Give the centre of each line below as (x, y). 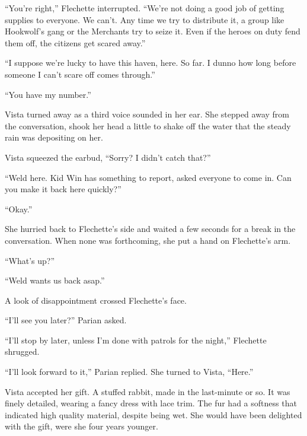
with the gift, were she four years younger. (81, 426)
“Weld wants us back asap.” (55, 280)
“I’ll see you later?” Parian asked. (66, 320)
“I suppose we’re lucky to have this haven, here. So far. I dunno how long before (151, 63)
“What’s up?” (30, 260)
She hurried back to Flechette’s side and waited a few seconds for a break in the (150, 229)
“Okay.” (19, 209)
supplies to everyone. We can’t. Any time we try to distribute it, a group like (145, 19)
